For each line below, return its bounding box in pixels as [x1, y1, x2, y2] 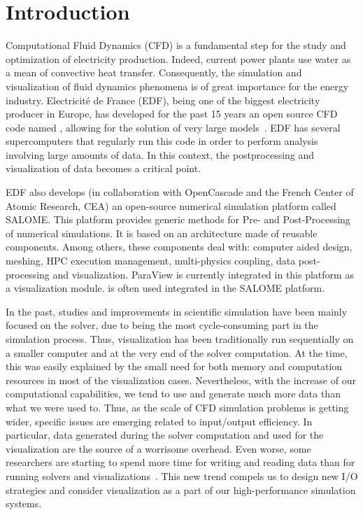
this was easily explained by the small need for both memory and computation [6, 359, 343, 374]
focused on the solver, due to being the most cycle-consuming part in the [6, 318, 318, 332]
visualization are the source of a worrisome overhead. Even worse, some [6, 441, 311, 456]
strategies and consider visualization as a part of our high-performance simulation [6, 482, 356, 497]
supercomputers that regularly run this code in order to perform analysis [6, 134, 318, 148]
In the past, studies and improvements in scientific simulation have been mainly [6, 304, 348, 318]
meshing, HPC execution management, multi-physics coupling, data [6, 253, 296, 268]
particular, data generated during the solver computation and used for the [6, 428, 324, 442]
